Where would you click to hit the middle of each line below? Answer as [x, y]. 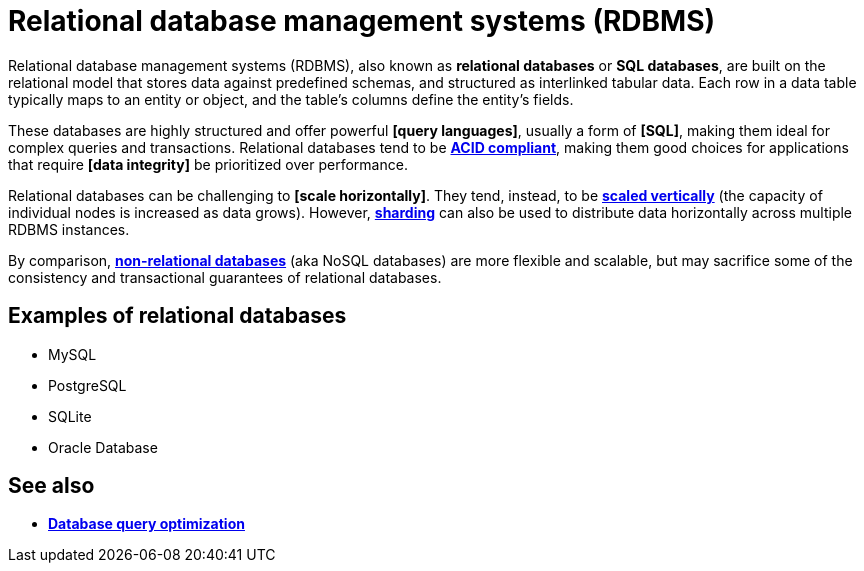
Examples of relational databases [177, 316]
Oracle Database [103, 447]
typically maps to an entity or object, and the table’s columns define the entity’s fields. [291, 99]
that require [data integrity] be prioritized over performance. [208, 164]
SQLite [70, 416]
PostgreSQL [87, 385]
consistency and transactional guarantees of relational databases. [225, 277]
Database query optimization [146, 524]
